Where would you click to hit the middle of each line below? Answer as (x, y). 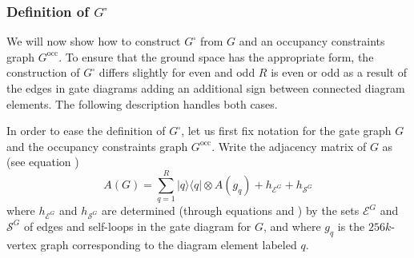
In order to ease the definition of (86, 131)
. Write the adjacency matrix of (289, 146)
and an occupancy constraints (312, 41)
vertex (22, 244)
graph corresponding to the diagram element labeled (169, 244)
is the (351, 226)
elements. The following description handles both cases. (142, 103)
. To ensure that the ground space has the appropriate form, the (216, 56)
